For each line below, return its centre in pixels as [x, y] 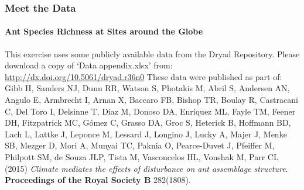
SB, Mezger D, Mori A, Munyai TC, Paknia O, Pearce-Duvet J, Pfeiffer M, [140, 145]
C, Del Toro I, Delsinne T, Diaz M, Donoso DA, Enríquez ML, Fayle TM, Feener [150, 111]
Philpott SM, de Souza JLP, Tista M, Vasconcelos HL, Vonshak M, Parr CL [142, 156]
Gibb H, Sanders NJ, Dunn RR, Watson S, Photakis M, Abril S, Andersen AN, [147, 88]
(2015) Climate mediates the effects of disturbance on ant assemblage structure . [146, 168]
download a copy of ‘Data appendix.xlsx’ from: [89, 65]
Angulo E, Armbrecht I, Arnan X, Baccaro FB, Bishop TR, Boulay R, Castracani [151, 100]
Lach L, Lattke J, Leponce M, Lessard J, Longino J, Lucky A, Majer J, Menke [146, 134]
